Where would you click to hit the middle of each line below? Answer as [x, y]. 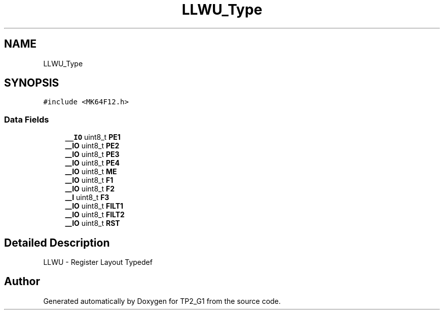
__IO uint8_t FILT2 [95, 215]
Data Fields [27, 119]
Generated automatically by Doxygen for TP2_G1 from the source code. [162, 301]
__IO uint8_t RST [92, 223]
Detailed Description [57, 243]
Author [22, 282]
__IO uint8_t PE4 [92, 163]
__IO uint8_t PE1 [93, 137]
